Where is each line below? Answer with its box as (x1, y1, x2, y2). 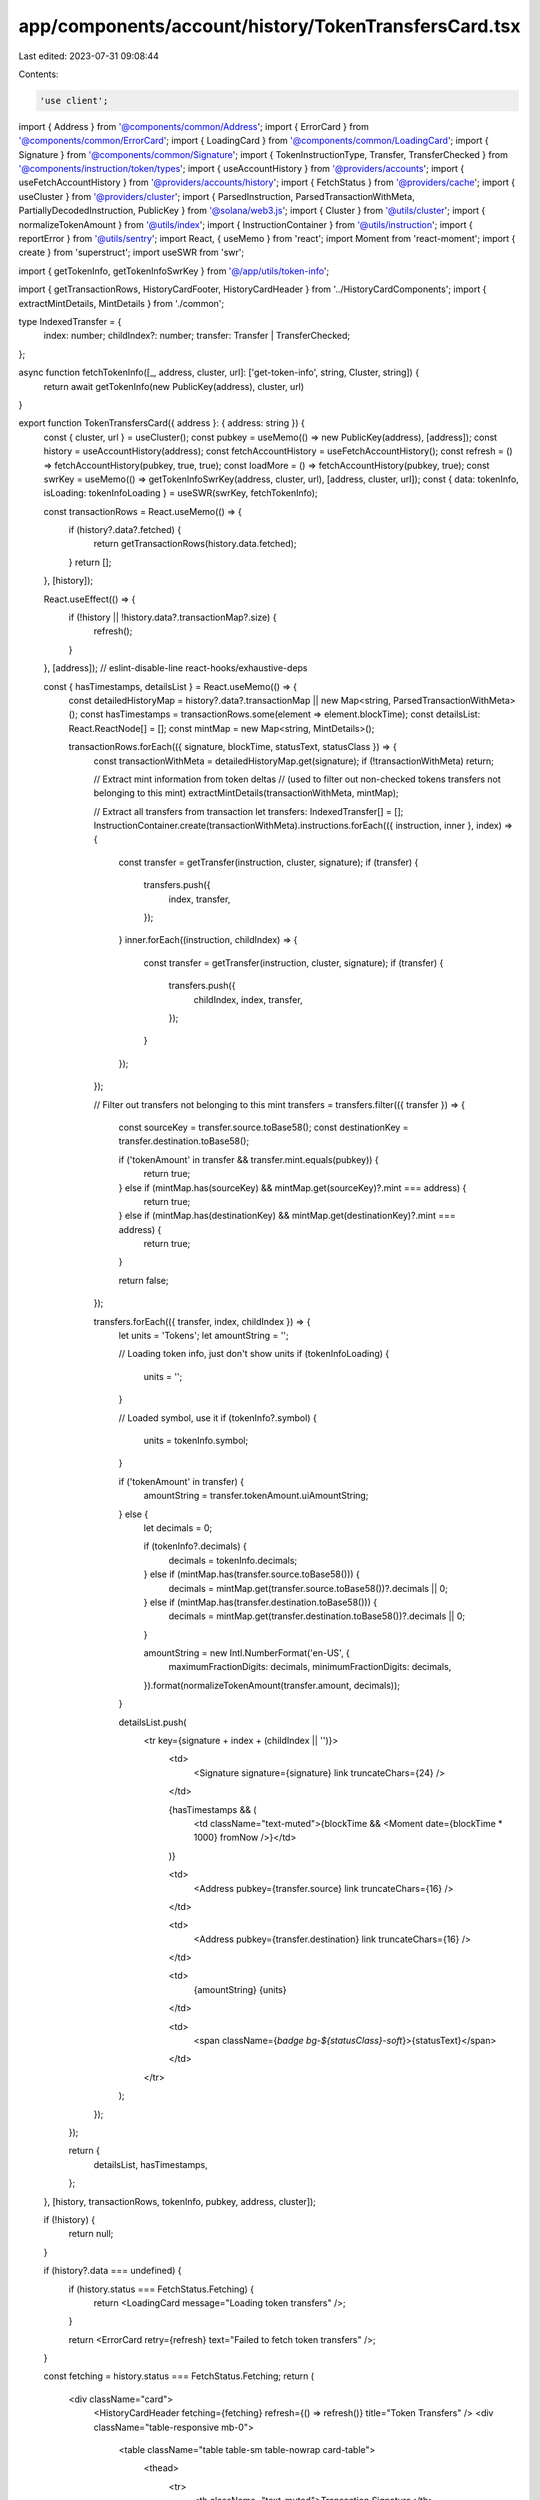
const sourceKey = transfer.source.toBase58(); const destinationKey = (118, 1121, 409, 1133)
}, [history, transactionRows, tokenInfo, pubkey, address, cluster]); (43, 2195, 317, 2207)
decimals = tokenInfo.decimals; (168, 1554, 298, 1566)
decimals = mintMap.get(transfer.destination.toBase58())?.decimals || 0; (168, 1610, 466, 1622)
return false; (118, 1274, 169, 1286)
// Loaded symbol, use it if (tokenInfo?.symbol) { (118, 1411, 317, 1424)
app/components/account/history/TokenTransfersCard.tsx (18, 15, 521, 37)
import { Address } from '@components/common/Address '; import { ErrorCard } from (18, 120, 369, 132)
